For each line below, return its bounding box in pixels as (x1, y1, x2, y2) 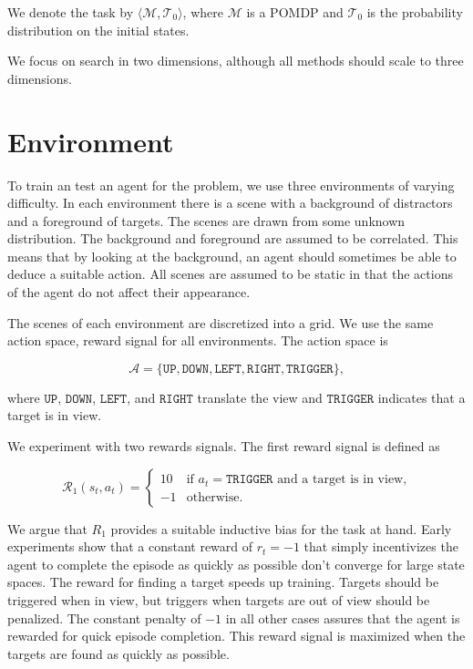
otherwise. (186, 490, 243, 504)
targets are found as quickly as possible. (7, 643, 230, 663)
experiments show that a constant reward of (7, 537, 253, 556)
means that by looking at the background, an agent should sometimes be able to (7, 246, 457, 265)
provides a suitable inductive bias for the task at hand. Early (110, 519, 452, 538)
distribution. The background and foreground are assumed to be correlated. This (7, 229, 458, 248)
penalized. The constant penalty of (7, 608, 201, 627)
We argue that (7, 519, 87, 538)
